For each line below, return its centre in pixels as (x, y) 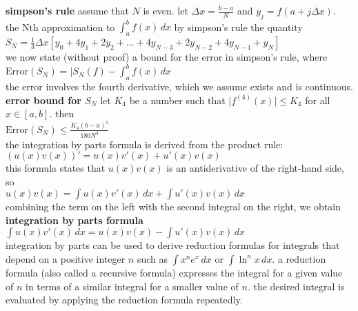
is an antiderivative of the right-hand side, (255, 168)
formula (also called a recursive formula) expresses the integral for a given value (174, 273)
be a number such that (177, 100)
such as (152, 259)
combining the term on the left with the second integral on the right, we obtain (173, 207)
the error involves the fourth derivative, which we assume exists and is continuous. (179, 86)
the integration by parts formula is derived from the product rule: (145, 144)
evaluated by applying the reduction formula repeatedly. (124, 300)
